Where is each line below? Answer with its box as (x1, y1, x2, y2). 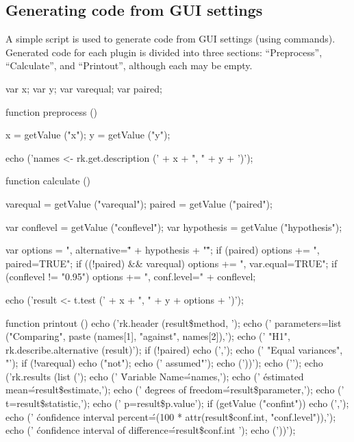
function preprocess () (5, 104, 98, 119)
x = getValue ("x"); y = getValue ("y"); (5, 127, 170, 142)
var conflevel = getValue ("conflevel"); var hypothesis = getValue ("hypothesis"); (5, 219, 342, 234)
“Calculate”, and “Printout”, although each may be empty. (5, 58, 253, 73)
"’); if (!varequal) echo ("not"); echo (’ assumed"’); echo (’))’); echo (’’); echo (5, 356, 323, 370)
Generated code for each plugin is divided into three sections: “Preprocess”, (5, 45, 323, 59)
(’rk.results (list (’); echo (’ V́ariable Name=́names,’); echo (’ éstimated (5, 369, 304, 383)
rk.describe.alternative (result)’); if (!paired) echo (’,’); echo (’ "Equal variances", (5, 342, 343, 356)
